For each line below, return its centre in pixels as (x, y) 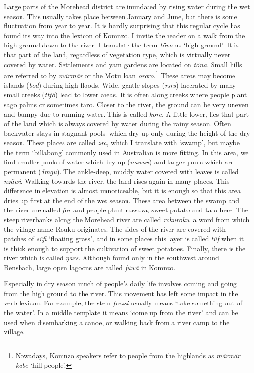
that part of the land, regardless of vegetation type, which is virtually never (117, 54)
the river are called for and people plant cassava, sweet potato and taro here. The (126, 210)
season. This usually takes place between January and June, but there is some (121, 16)
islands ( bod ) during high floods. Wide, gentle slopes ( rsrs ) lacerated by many (120, 85)
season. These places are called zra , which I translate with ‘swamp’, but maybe (122, 142)
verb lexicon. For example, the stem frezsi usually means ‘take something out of (123, 303)
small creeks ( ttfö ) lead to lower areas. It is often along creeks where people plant (126, 94)
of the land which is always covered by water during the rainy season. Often (117, 123)
